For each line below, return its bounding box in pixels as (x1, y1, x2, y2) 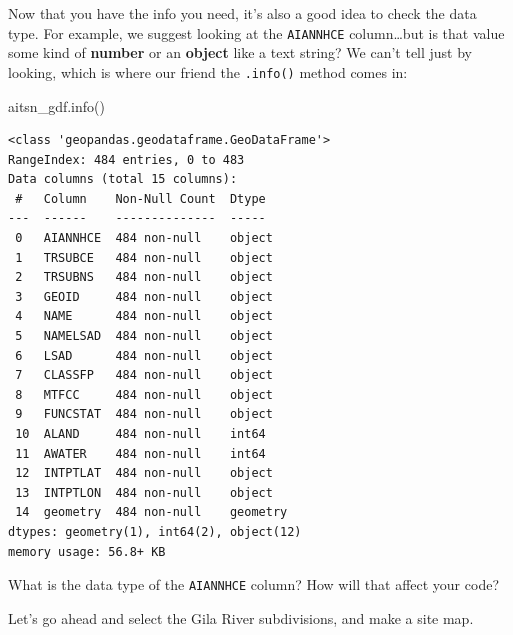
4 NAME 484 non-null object (15, 309, 273, 324)
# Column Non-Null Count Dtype (15, 191, 266, 206)
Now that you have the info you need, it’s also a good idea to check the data (8, 3, 477, 23)
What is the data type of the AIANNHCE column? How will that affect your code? (8, 574, 499, 595)
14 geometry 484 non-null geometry (15, 505, 288, 520)
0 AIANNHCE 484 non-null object (15, 231, 273, 246)
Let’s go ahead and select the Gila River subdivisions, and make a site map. (8, 607, 474, 628)
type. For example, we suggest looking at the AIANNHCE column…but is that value (8, 22, 505, 43)
